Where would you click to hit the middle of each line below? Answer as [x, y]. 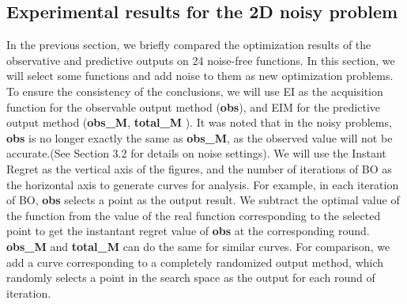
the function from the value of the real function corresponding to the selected [194, 215]
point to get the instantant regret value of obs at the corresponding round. [188, 231]
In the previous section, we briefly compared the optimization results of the [189, 45]
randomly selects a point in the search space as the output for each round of [191, 277]
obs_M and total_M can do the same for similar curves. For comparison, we [198, 246]
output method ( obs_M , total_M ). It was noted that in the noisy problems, [199, 122]
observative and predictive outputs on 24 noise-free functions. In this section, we [201, 60]
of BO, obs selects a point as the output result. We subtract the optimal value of [203, 200]
